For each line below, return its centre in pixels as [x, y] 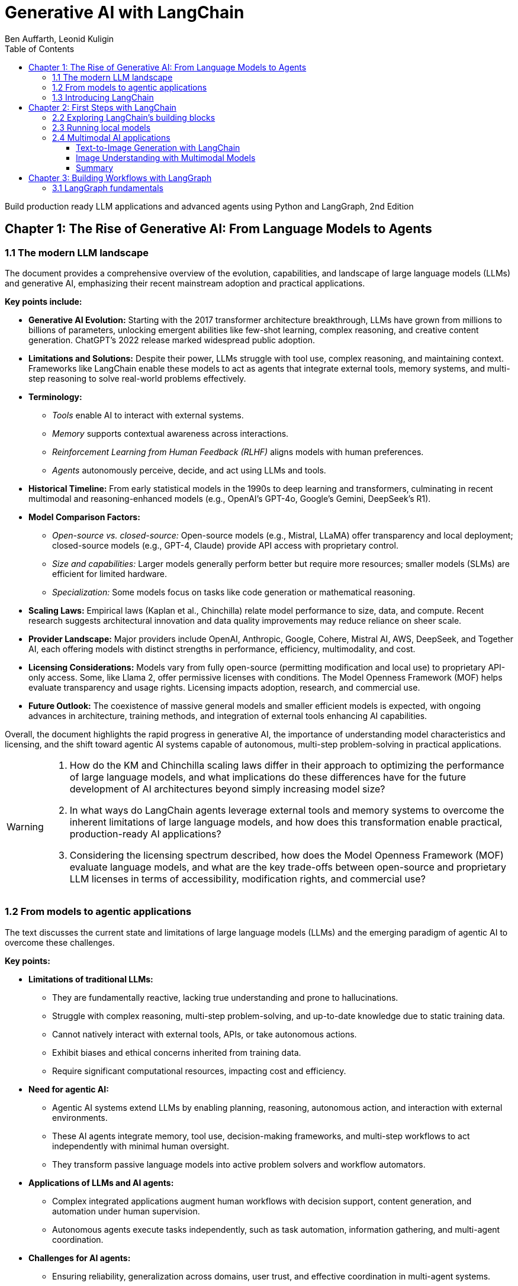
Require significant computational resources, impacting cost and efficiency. [199, 1071]
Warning [25, 826]
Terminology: [55, 397]
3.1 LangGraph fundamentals [108, 188]
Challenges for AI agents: [80, 1258]
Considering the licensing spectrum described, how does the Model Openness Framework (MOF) [287, 855]
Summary [95, 167]
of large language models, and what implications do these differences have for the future [268, 777]
